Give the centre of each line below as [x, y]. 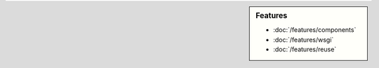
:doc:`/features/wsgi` [304, 40]
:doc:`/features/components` [315, 30]
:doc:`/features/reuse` [305, 49]
